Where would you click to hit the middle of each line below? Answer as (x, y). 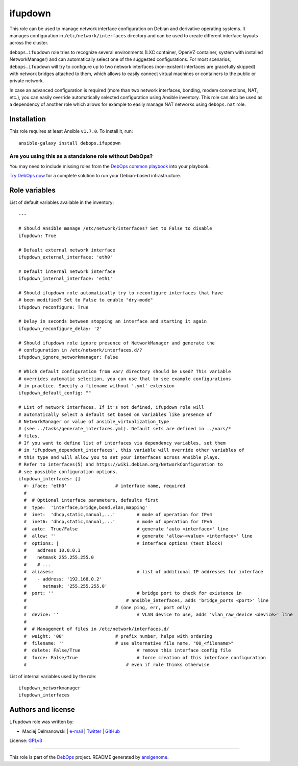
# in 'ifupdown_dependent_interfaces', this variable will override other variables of (132, 450)
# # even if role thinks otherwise (117, 665)
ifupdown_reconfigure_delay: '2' (60, 329)
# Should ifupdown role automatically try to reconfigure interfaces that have (121, 293)
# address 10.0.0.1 (52, 550)
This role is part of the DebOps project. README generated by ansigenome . (89, 757)
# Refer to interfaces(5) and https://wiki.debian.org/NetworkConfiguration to (121, 465)
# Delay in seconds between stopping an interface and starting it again (113, 321)
